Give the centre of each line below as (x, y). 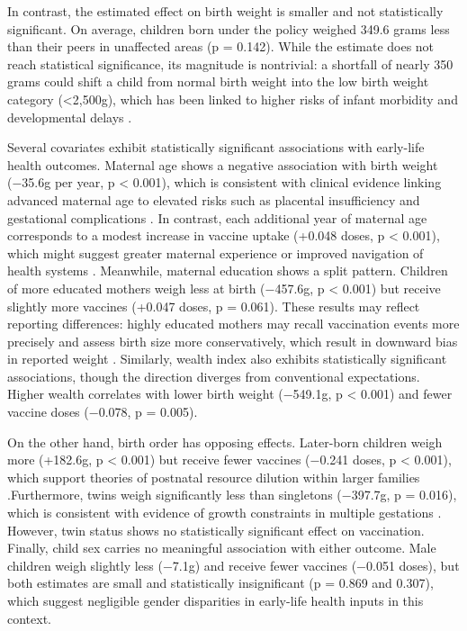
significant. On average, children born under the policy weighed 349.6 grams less (229, 28)
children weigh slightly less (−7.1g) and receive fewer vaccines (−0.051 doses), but (233, 565)
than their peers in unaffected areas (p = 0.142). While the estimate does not (221, 46)
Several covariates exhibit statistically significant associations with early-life (216, 147)
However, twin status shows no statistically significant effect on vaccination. (216, 530)
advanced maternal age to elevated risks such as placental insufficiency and (214, 199)
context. (29, 618)
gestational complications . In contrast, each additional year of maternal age (217, 217)
